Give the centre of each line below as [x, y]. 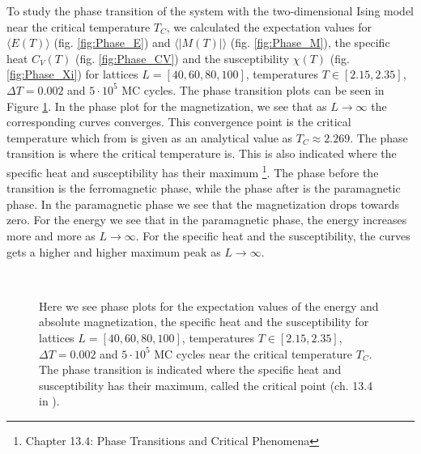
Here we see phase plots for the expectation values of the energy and [209, 305]
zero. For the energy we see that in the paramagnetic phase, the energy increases [207, 220]
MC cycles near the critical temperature [253, 353]
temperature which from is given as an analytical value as [150, 137]
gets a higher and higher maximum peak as [114, 251]
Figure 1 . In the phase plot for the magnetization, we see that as [167, 106]
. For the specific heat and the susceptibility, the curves [273, 235]
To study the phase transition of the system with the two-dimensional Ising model [210, 11]
